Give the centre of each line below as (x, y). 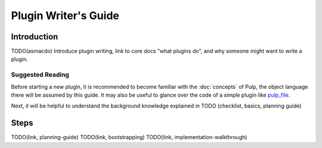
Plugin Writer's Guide (65, 16)
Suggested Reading (40, 75)
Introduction (35, 37)
